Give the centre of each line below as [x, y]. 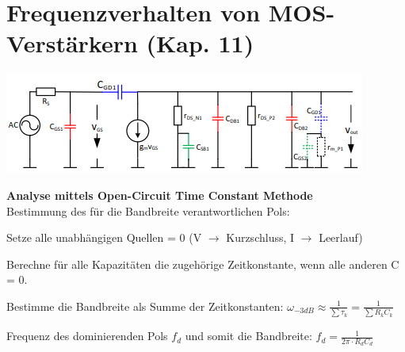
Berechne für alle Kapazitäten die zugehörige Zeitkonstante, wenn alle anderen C [203, 264]
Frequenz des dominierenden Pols [87, 336]
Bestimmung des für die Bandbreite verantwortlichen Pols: [148, 210]
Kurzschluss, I [260, 237]
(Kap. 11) [200, 43]
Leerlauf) [341, 237]
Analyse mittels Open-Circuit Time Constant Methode [160, 195]
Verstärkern [72, 43]
